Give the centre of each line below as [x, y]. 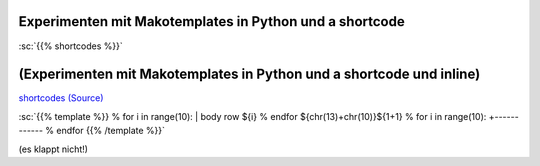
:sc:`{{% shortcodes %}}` [71, 46]
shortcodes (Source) [61, 98]
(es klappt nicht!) [53, 149]
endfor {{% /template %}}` [110, 131]
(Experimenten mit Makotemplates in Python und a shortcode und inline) [249, 74]
